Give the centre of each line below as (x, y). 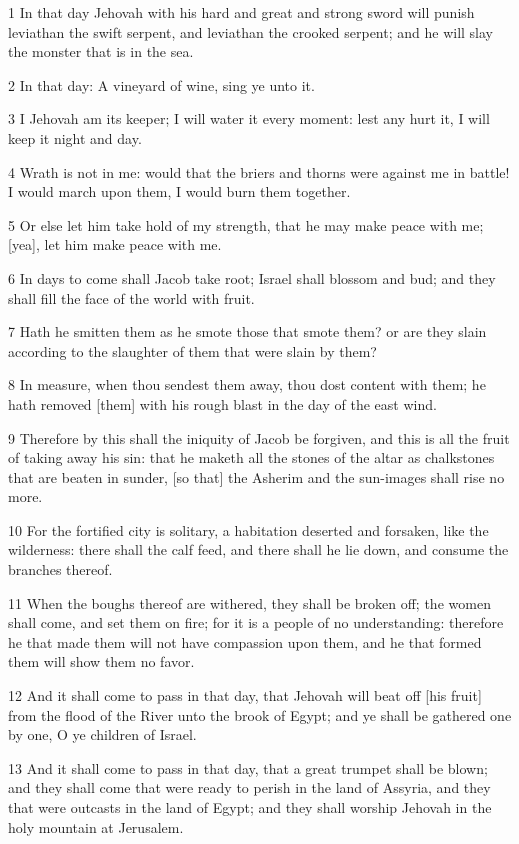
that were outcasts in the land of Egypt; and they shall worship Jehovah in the (250, 807)
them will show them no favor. (101, 661)
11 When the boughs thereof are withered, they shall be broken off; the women (249, 602)
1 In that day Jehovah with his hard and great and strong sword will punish (241, 12)
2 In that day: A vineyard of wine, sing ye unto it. (161, 84)
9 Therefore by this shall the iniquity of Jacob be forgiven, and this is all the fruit (259, 437)
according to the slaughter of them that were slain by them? (192, 350)
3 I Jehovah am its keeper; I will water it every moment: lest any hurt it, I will (249, 118)
